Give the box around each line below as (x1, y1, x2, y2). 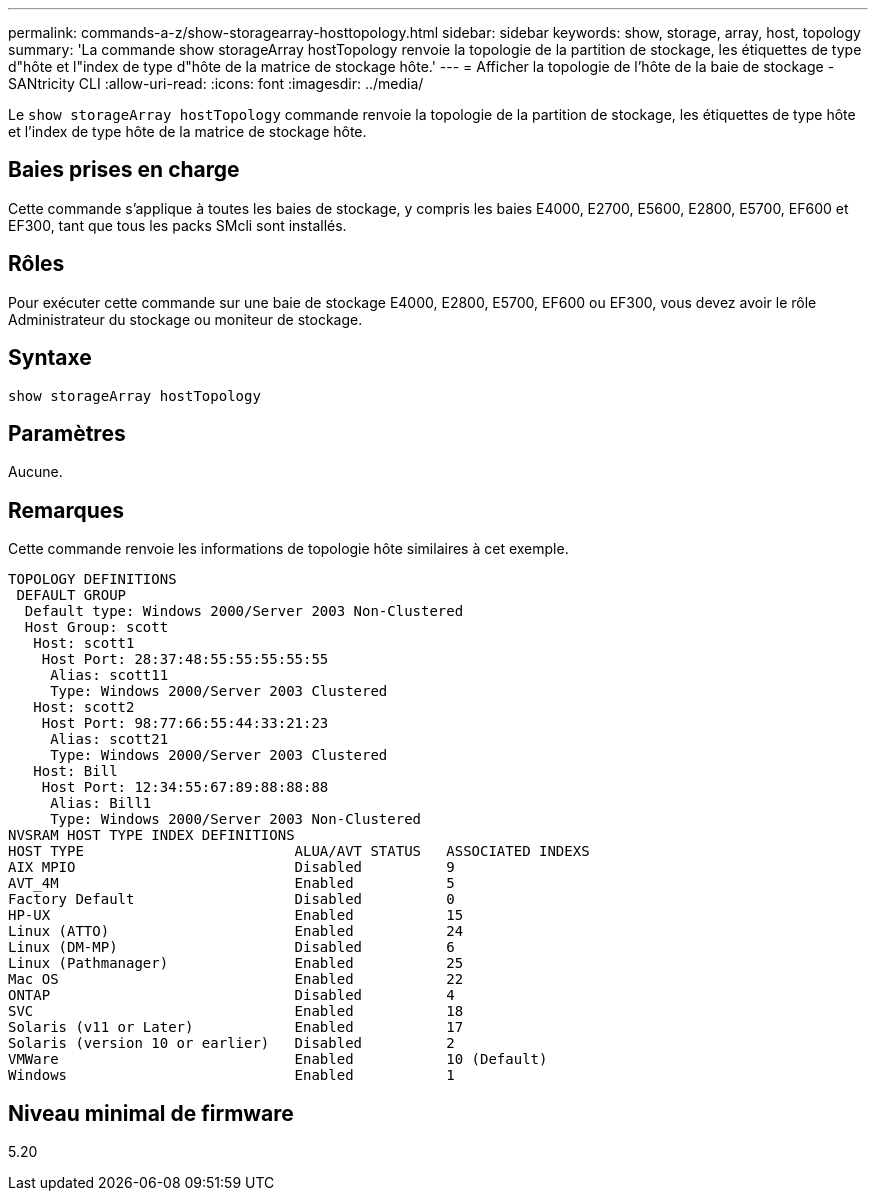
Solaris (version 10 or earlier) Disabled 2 (8, 1035, 455, 1052)
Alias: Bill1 (50, 795, 152, 812)
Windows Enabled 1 (8, 1067, 455, 1084)
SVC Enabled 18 (8, 1003, 464, 1020)
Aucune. (8, 463, 63, 481)
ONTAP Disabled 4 (8, 987, 455, 1004)
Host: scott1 (33, 635, 135, 652)
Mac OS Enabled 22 (8, 971, 464, 988)
